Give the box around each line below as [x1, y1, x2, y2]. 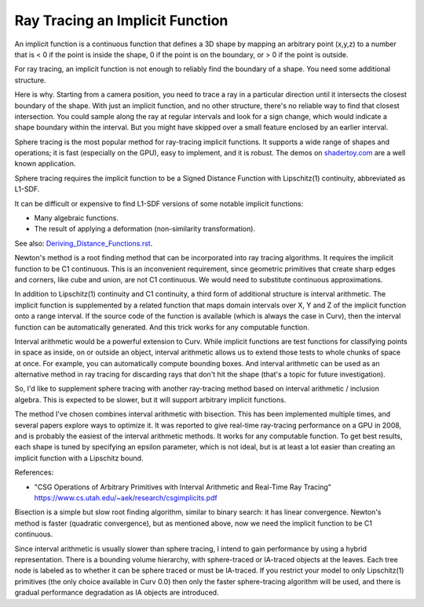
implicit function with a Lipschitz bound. [14, 453, 144, 463]
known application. [14, 159, 76, 169]
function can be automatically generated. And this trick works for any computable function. [14, 322, 310, 332]
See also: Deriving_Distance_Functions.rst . [14, 238, 153, 248]
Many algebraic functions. [34, 213, 119, 223]
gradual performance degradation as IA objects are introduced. [14, 588, 219, 598]
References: [14, 467, 54, 478]
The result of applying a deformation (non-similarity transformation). [34, 224, 255, 234]
